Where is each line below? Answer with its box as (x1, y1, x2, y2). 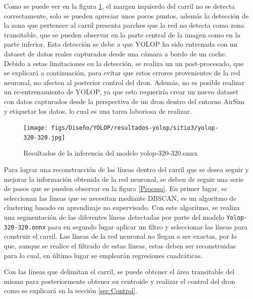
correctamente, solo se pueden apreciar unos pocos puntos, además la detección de (4, 10, 249, 20)
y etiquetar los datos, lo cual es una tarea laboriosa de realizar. (4, 106, 192, 116)
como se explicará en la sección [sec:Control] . (4, 285, 138, 296)
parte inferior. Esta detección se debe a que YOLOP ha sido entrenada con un (4, 39, 237, 49)
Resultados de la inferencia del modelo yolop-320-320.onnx (23, 148, 198, 158)
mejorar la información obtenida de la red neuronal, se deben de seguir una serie (4, 174, 244, 184)
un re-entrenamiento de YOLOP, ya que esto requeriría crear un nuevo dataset (4, 87, 238, 97)
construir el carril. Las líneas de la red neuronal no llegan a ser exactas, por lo (4, 231, 237, 241)
